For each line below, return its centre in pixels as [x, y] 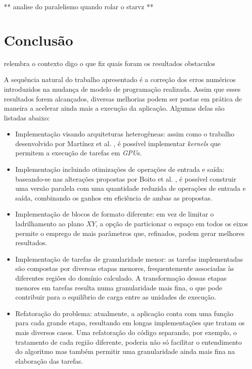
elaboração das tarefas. [49, 361]
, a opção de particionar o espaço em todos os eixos [172, 224]
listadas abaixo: [27, 117]
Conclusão [39, 40]
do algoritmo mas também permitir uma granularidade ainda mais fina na [125, 351]
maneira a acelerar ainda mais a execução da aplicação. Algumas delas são [114, 108]
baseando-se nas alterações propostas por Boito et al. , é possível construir [126, 178]
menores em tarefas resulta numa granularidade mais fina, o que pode [119, 287]
